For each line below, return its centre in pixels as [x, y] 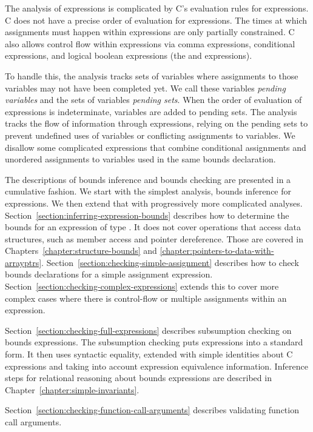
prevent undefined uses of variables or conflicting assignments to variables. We [150, 135]
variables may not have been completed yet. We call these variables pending [145, 88]
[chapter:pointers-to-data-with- [217, 251]
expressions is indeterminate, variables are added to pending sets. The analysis [151, 111]
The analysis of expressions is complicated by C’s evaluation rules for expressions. [157, 8]
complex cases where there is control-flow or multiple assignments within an [146, 298]
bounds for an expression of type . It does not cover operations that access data [153, 227]
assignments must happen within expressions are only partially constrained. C [150, 32]
